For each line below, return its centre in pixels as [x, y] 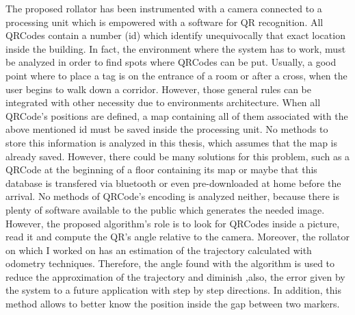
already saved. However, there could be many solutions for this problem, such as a [178, 156]
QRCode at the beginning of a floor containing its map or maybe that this [161, 169]
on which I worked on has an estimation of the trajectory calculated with [159, 250]
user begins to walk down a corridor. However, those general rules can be [158, 89]
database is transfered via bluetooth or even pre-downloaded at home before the [173, 182]
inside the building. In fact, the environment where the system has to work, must [176, 48]
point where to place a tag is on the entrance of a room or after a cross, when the [176, 75]
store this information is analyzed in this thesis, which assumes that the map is [171, 142]
